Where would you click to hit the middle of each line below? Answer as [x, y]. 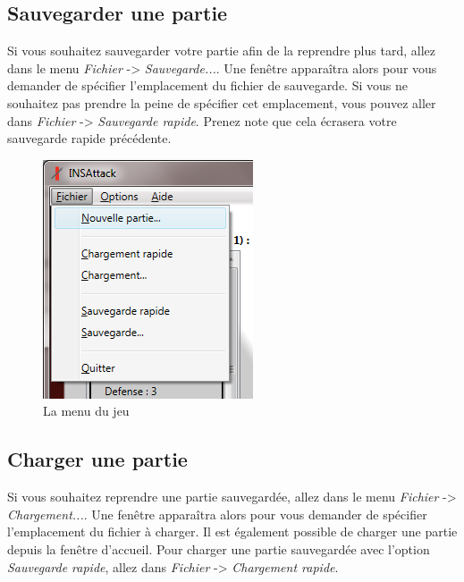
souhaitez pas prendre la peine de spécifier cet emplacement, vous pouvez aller [222, 102]
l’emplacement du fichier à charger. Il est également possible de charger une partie [232, 531]
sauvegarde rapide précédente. [89, 138]
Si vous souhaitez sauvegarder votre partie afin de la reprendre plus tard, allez [221, 51]
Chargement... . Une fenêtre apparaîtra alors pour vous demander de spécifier [217, 514]
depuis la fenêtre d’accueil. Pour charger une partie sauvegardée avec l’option [219, 548]
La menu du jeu [86, 411]
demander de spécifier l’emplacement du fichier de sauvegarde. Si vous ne [207, 85]
